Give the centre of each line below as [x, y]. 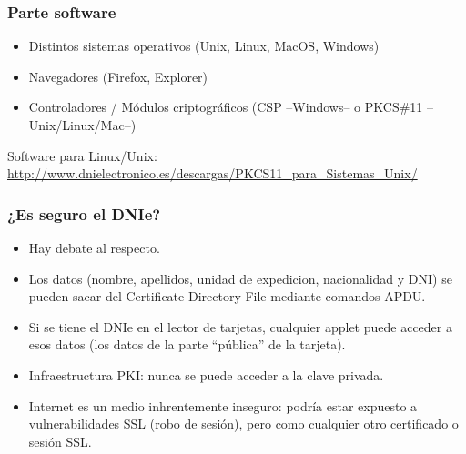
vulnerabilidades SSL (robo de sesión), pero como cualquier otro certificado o [243, 424]
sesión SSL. [60, 441]
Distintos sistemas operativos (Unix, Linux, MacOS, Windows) [204, 46]
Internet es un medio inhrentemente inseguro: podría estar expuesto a [223, 405]
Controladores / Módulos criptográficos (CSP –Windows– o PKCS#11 [226, 107]
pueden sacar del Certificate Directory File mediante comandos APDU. [227, 296]
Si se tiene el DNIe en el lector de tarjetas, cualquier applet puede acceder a [240, 326]
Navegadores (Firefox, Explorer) [118, 76]
